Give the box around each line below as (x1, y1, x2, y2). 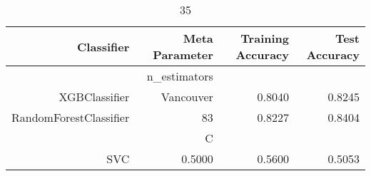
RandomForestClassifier (11, 109, 130, 125)
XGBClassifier (59, 88, 130, 105)
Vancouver (161, 88, 213, 105)
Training (240, 30, 289, 46)
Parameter (153, 46, 213, 63)
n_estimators (146, 68, 213, 84)
